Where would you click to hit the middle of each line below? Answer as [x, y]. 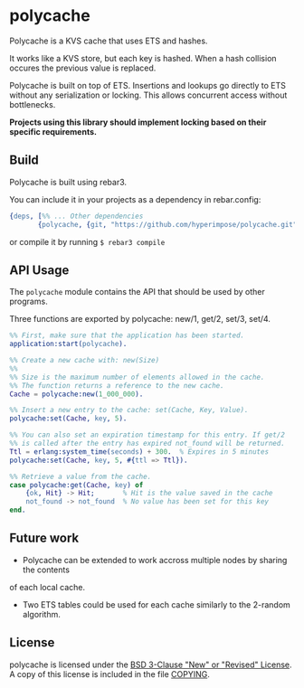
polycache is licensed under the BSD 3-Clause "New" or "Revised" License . [151, 664]
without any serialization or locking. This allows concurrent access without [148, 95]
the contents [46, 570]
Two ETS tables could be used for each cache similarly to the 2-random [157, 604]
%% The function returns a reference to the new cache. [117, 385]
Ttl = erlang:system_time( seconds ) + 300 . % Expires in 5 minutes [139, 452]
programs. [28, 302]
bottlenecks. [33, 104]
